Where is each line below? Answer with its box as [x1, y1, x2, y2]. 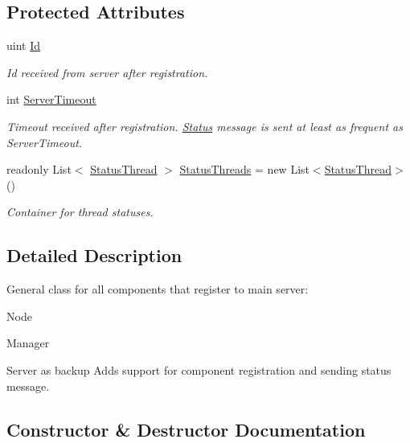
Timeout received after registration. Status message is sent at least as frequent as [6, 117, 403, 134]
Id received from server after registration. [6, 64, 208, 80]
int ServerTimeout [6, 91, 96, 108]
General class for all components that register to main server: [6, 281, 309, 297]
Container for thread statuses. [6, 203, 154, 220]
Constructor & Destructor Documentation [6, 416, 366, 441]
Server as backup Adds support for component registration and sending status [6, 361, 392, 378]
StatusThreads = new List [179, 161, 310, 178]
